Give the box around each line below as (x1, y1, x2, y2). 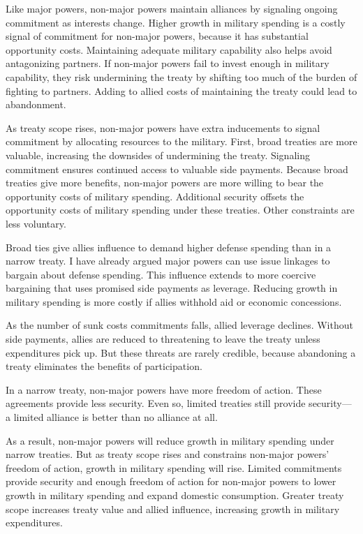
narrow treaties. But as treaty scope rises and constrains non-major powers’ (6, 447, 329, 461)
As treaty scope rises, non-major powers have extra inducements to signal (6, 120, 320, 135)
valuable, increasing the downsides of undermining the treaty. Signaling (6, 147, 310, 162)
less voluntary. (6, 216, 66, 230)
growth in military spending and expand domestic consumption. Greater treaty (6, 488, 344, 502)
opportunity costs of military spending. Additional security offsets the (6, 188, 304, 203)
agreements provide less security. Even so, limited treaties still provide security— (6, 396, 352, 410)
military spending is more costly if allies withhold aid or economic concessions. (6, 294, 342, 309)
